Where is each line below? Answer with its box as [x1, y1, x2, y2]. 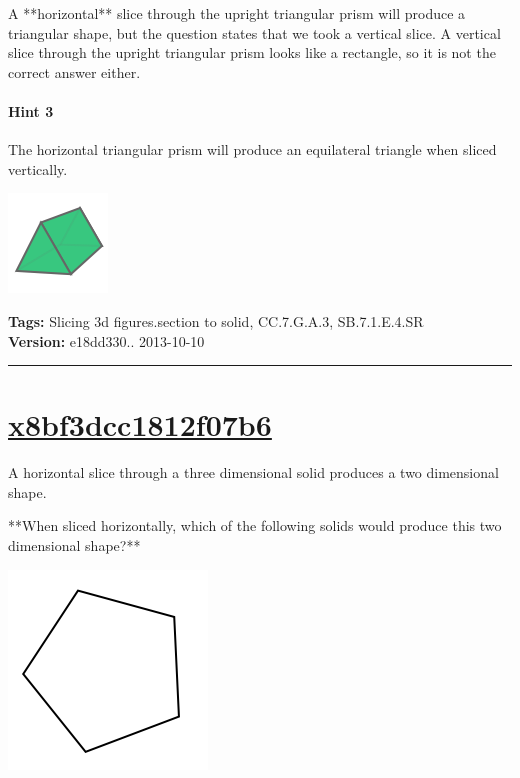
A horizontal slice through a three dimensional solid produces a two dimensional [8, 462, 499, 483]
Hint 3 [8, 100, 54, 121]
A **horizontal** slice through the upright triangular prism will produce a [8, 3, 466, 23]
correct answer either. [8, 61, 141, 82]
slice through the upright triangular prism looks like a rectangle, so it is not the [8, 42, 496, 63]
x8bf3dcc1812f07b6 [8, 404, 272, 445]
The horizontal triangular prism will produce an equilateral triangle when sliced [8, 139, 497, 160]
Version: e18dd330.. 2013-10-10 [8, 330, 205, 351]
